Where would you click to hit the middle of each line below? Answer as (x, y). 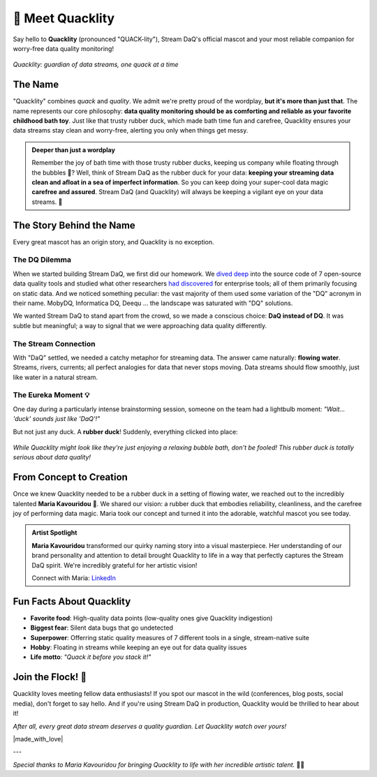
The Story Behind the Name (74, 225)
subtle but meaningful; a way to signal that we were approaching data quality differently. (140, 325)
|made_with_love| (38, 739)
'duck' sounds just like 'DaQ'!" (57, 419)
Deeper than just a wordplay (73, 149)
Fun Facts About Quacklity (72, 601)
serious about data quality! (52, 457)
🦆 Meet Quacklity (64, 18)
